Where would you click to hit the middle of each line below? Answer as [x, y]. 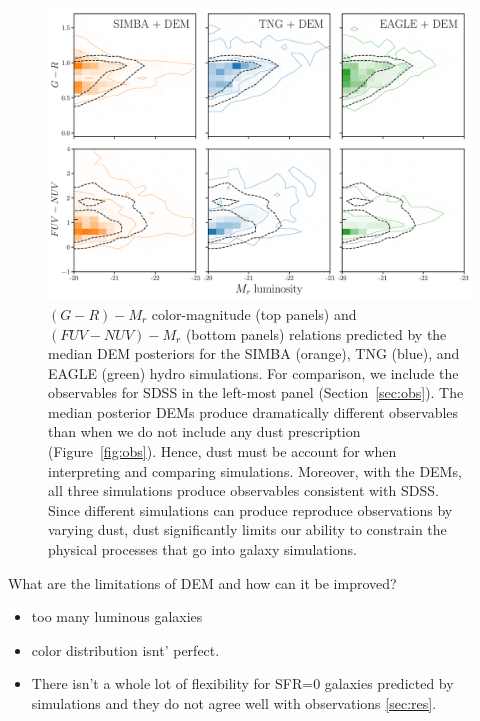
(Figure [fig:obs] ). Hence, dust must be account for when [222, 451]
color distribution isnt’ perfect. [125, 649]
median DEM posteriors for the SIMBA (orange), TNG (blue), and [254, 353]
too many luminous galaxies [117, 616]
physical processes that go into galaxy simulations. [202, 549]
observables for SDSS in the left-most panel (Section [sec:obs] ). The [256, 392]
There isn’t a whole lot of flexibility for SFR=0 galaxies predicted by [242, 683]
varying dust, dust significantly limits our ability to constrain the [247, 529]
